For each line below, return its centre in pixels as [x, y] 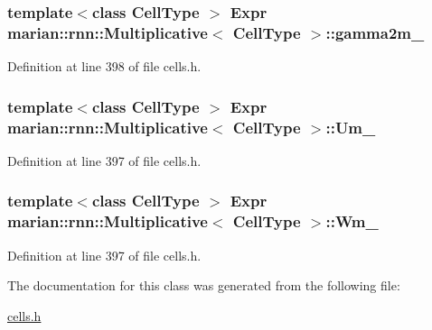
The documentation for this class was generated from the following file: [204, 285]
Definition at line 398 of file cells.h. [104, 66]
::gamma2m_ [375, 32]
